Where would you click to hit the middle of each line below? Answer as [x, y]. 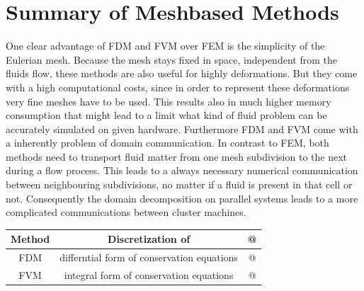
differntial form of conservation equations [149, 257]
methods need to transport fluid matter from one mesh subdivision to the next [177, 156]
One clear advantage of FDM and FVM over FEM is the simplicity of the [165, 46]
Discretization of [149, 239]
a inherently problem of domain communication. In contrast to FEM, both [167, 143]
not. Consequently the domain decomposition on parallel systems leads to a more [182, 198]
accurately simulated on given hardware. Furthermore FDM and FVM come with [182, 129]
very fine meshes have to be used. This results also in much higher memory [169, 101]
